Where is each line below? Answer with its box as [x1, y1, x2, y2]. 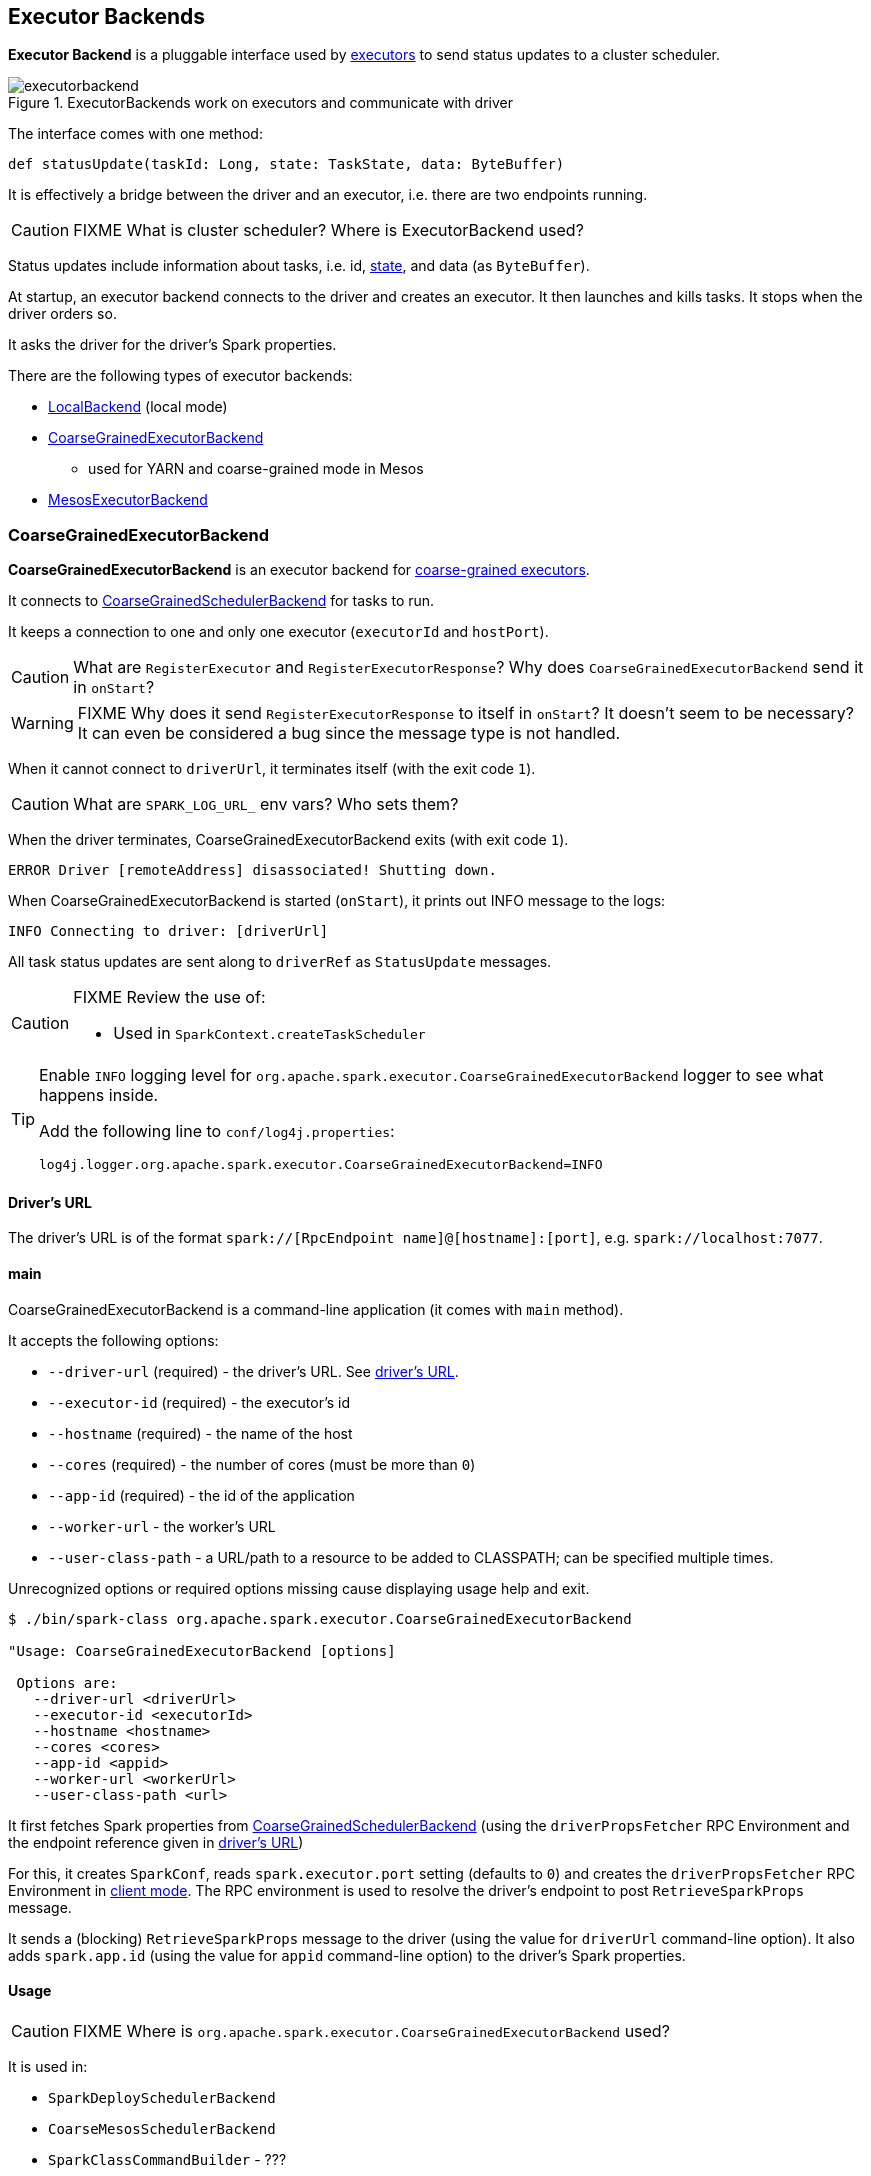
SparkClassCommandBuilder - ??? [48, 2150, 287, 2168]
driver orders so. [8, 305, 117, 323]
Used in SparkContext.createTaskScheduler [113, 1023, 426, 1044]
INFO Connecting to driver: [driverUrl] [8, 923, 329, 940]
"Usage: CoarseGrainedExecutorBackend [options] [8, 1642, 396, 1659]
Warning [11, 713, 74, 734]
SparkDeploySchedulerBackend [48, 2089, 276, 2106]
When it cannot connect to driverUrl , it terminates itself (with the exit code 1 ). [8, 760, 536, 778]
